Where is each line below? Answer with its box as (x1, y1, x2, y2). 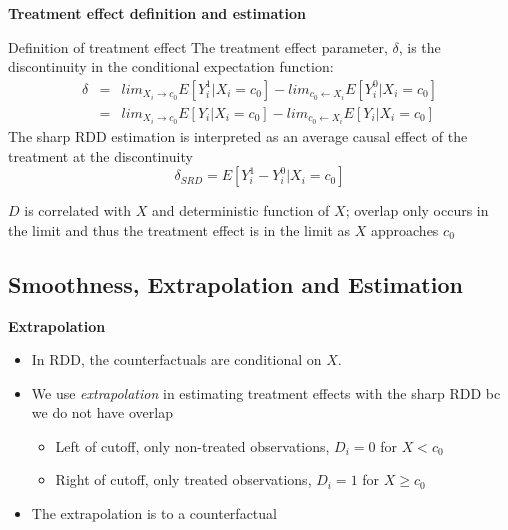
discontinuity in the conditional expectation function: (8, 56, 334, 77)
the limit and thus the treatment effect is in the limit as (8, 219, 351, 240)
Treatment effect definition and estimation (8, 3, 307, 23)
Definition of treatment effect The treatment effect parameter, (8, 36, 388, 57)
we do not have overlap (31, 402, 173, 423)
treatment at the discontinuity (8, 145, 193, 166)
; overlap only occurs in (345, 200, 489, 221)
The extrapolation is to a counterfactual (31, 503, 277, 524)
